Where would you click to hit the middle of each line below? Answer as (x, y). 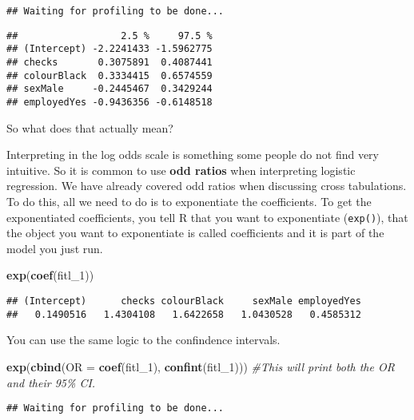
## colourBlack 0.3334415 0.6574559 (109, 75)
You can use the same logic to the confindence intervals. (143, 340)
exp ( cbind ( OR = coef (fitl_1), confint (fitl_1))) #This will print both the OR (201, 366)
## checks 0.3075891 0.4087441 (109, 62)
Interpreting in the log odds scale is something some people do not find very (193, 155)
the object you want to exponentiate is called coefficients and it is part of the (195, 233)
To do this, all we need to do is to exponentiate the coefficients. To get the (189, 201)
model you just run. (55, 248)
